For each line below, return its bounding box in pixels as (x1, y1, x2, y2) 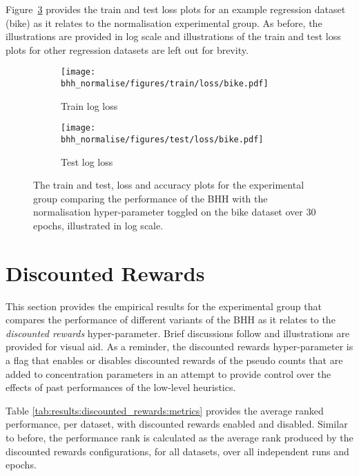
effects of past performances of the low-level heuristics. (6, 380, 236, 394)
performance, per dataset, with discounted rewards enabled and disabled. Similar (6, 417, 348, 431)
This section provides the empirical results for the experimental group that (6, 298, 322, 313)
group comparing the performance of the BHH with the (33, 191, 268, 205)
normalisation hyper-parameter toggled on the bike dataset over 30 (33, 204, 316, 219)
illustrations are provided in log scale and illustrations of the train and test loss (6, 29, 341, 44)
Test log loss (61, 154, 113, 169)
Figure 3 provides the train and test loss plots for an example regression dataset (6, 2, 346, 16)
